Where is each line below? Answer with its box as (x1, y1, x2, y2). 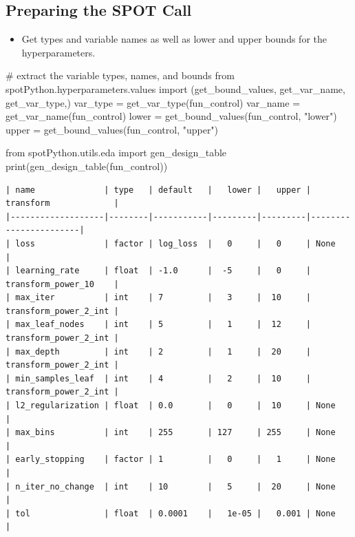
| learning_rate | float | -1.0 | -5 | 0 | (6, 266, 311, 276)
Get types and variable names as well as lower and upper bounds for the (21, 32, 327, 46)
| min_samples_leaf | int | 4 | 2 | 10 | (6, 373, 311, 383)
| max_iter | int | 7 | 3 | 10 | (6, 293, 311, 303)
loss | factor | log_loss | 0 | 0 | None (15, 238, 336, 249)
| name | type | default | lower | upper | (6, 185, 311, 195)
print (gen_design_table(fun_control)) (6, 158, 168, 173)
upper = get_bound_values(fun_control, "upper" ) (6, 122, 219, 136)
